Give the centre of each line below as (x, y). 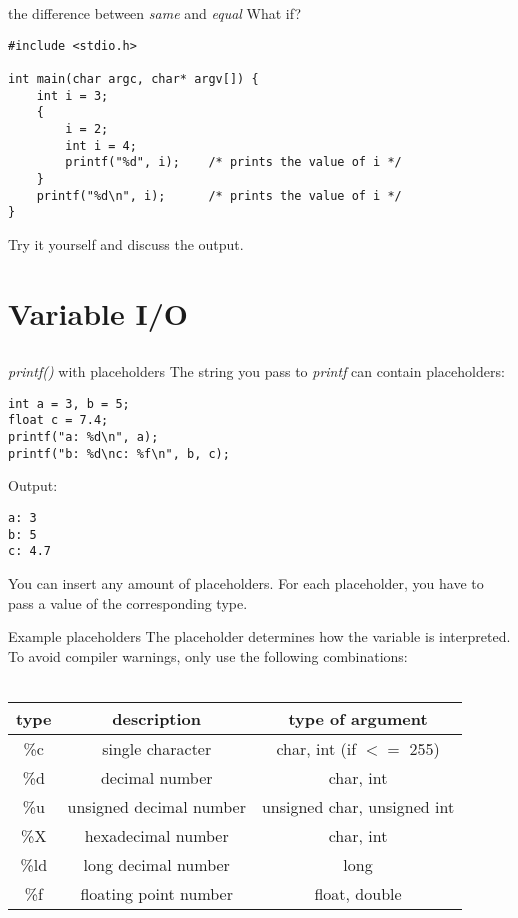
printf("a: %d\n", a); (83, 437)
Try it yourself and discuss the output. (126, 243)
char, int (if (316, 748)
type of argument (358, 718)
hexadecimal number (156, 835)
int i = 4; (101, 145)
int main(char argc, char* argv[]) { (133, 78)
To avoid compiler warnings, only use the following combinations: (208, 655)
